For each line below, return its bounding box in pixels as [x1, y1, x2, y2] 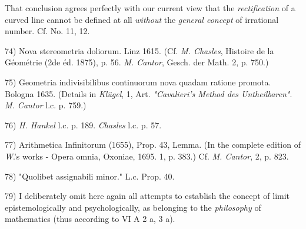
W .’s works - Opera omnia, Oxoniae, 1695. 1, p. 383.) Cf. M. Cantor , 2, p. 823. [5, 150, 289, 162]
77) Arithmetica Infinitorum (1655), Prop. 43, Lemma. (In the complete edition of [5, 138, 301, 151]
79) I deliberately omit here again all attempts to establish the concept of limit [5, 190, 290, 202]
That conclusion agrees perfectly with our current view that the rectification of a [5, 2, 295, 14]
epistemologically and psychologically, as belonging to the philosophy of [5, 201, 261, 213]
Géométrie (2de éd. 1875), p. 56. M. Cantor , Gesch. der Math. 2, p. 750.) [5, 56, 269, 68]
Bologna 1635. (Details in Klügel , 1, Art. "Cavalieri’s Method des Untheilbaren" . [5, 87, 292, 99]
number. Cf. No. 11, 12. [5, 25, 90, 37]
